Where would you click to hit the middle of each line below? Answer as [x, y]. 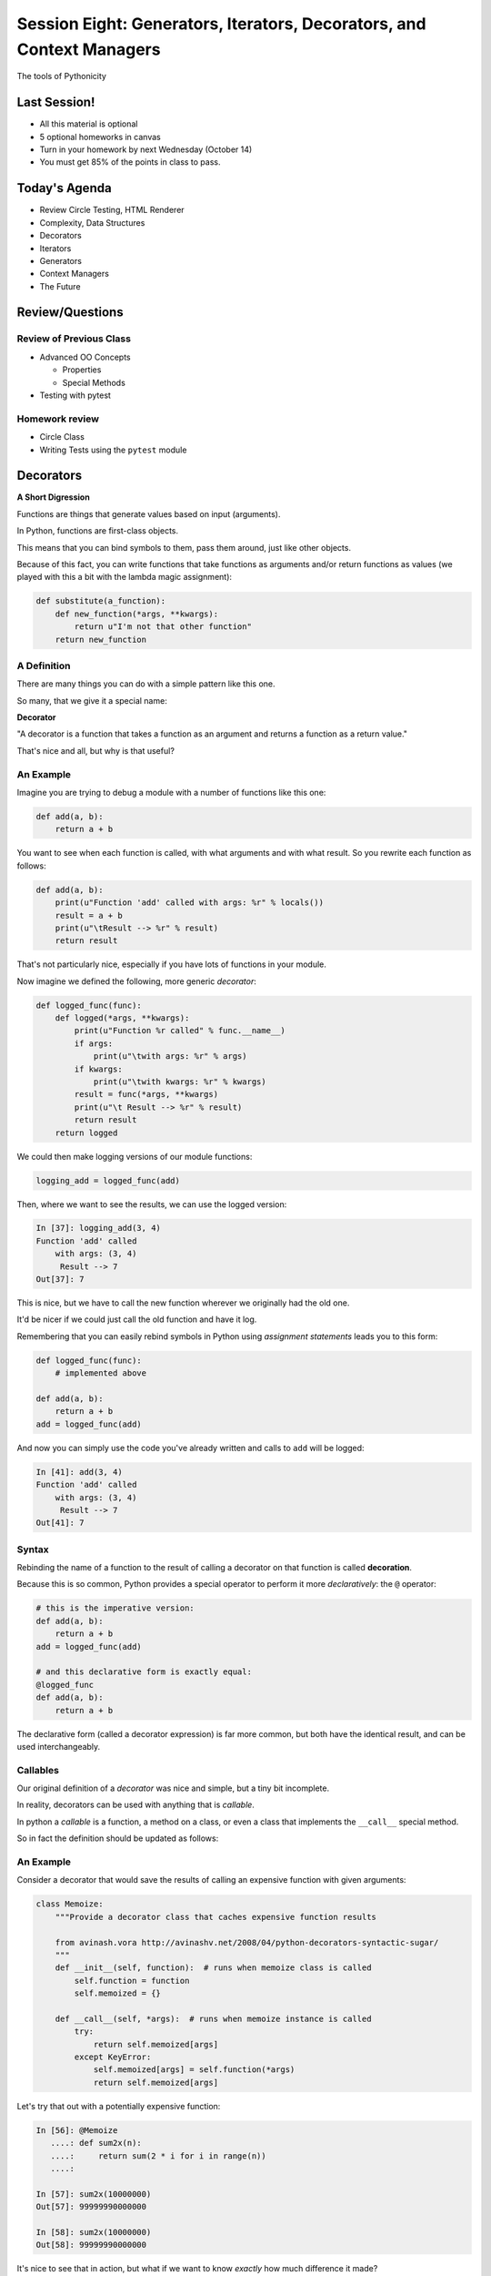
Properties [82, 370]
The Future [60, 286]
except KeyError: [113, 2057]
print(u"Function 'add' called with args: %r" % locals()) [190, 903]
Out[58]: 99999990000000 [91, 2245]
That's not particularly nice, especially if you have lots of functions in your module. [172, 964]
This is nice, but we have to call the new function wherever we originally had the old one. [183, 1303]
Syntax [33, 1550]
